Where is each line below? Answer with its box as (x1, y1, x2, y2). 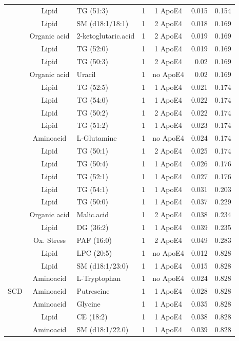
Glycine (76, 298, 101, 309)
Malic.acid (76, 209, 109, 220)
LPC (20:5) (76, 247, 112, 258)
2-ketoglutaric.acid (76, 30, 135, 41)
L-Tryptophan (76, 273, 121, 283)
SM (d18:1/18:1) (76, 17, 129, 28)
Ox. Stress (33, 234, 66, 245)
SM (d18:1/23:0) (76, 260, 129, 271)
